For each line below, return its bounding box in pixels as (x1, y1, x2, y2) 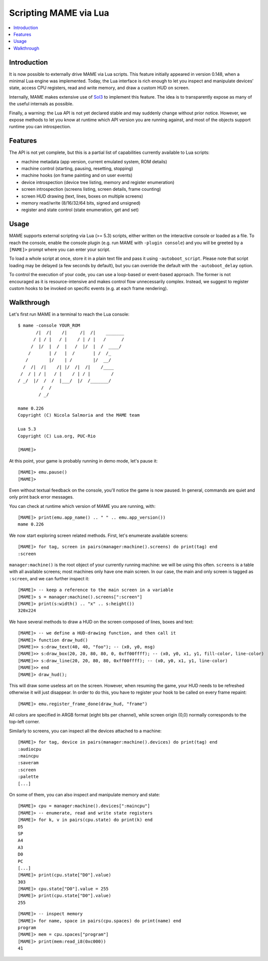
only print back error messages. (9, 494, 74, 500)
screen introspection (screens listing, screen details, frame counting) (21, 186, 161, 192)
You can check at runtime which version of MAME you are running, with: (9, 503, 156, 509)
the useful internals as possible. (9, 101, 74, 107)
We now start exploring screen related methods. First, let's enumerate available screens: (9, 533, 189, 538)
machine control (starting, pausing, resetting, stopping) (21, 166, 133, 172)
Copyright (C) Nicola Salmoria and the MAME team (18, 412, 140, 418)
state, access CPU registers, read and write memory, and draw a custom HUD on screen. (9, 85, 190, 91)
